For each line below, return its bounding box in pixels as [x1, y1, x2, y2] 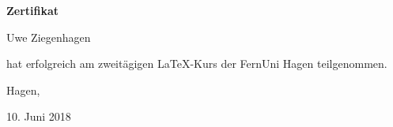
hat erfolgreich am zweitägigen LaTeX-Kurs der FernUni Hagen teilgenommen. [6, 55, 387, 72]
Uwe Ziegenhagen [6, 28, 91, 45]
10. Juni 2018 [6, 108, 71, 125]
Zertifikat [6, 2, 59, 18]
